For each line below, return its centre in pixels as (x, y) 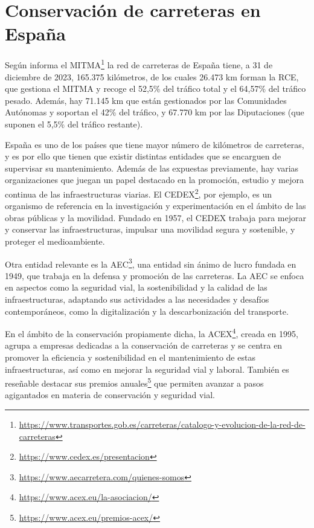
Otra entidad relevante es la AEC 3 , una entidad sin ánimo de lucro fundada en (151, 263)
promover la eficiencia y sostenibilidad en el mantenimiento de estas (130, 357)
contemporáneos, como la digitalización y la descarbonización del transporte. (147, 311)
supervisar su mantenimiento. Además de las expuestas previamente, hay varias (152, 168)
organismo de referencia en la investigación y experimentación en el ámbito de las (155, 206)
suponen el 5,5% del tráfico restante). (74, 124)
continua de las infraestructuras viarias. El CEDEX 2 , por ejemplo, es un (139, 193)
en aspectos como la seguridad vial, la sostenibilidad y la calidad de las (136, 287)
